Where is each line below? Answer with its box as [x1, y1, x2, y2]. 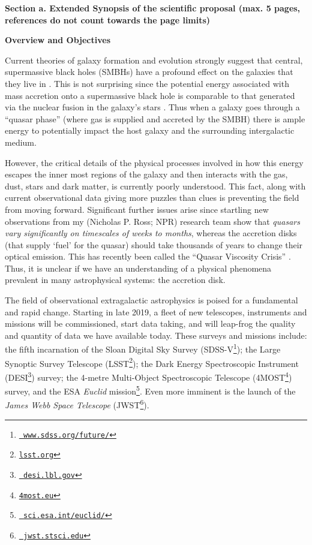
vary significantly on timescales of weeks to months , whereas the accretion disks [5, 227, 297, 239]
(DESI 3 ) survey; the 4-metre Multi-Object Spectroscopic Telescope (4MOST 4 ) [5, 369, 292, 383]
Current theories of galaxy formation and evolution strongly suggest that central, [5, 53, 303, 66]
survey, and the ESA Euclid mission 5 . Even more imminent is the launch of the [5, 383, 296, 397]
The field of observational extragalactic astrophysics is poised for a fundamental [5, 294, 298, 306]
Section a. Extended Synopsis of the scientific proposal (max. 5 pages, [5, 2, 301, 14]
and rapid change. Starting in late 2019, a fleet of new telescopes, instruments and [5, 305, 307, 318]
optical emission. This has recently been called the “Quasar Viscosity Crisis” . [5, 250, 291, 263]
